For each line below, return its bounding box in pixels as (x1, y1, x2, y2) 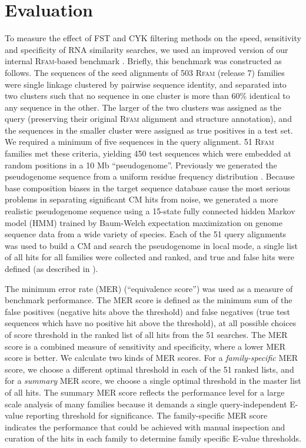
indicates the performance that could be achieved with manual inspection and (5, 420, 285, 433)
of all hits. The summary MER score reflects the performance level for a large (5, 386, 285, 398)
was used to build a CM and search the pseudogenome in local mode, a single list (5, 239, 298, 251)
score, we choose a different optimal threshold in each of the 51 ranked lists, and (5, 363, 294, 375)
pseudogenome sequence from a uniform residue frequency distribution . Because (5, 170, 295, 182)
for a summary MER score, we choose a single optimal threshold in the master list (5, 374, 301, 387)
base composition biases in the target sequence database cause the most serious (5, 181, 291, 194)
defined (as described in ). (5, 263, 98, 274)
